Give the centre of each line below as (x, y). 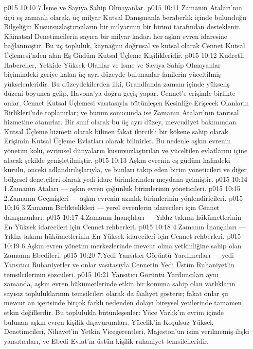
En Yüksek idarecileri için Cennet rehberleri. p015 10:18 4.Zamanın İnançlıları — (125, 226)
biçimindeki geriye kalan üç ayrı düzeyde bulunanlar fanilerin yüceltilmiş (112, 74)
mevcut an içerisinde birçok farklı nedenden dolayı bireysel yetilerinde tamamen (123, 303)
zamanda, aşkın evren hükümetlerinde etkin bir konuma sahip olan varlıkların (120, 284)
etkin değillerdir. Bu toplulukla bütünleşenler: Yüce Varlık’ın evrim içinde (114, 312)
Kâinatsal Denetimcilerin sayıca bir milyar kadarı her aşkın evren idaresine (116, 36)
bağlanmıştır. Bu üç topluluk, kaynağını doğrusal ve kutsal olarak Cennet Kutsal (125, 45)
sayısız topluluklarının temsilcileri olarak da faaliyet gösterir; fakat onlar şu (116, 293)
